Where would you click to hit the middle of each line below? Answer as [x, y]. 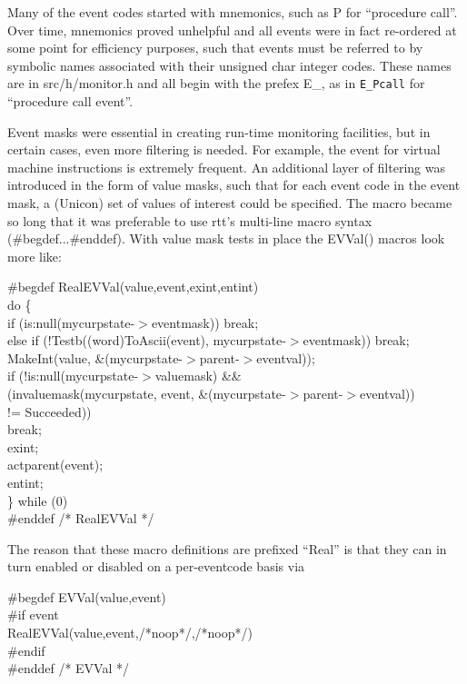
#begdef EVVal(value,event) [87, 596]
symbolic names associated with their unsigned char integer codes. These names [229, 65]
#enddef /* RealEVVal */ [81, 518]
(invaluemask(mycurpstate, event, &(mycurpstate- [147, 393]
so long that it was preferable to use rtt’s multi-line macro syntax [190, 220]
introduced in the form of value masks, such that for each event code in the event [234, 185]
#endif [26, 650]
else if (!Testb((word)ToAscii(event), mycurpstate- [147, 340]
